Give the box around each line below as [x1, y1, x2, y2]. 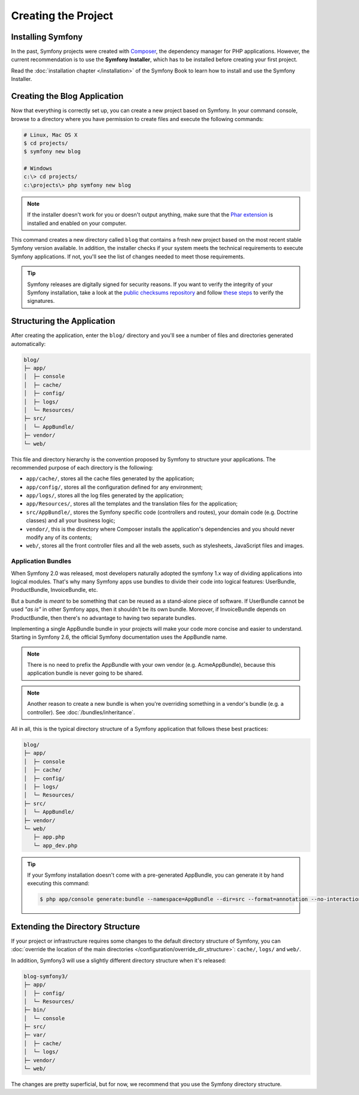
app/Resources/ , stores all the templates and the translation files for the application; [26, 500, 238, 507]
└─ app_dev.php [33, 842, 78, 849]
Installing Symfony [11, 32, 83, 42]
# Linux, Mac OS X [23, 131, 78, 138]
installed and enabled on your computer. [27, 219, 127, 227]
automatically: [11, 340, 46, 347]
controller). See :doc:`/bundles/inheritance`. [27, 708, 135, 716]
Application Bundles [11, 557, 72, 565]
